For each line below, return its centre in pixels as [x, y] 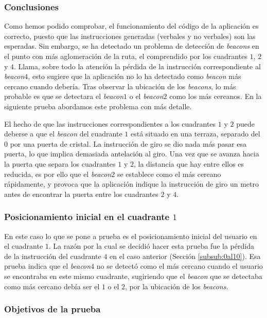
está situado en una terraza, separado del [195, 134]
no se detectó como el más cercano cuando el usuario [180, 266]
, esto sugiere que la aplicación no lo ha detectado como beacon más [135, 76]
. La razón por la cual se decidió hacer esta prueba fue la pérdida [151, 246]
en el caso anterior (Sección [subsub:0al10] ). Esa [185, 256]
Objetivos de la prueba [52, 309]
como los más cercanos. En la [216, 96]
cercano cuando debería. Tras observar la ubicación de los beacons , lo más [120, 86]
